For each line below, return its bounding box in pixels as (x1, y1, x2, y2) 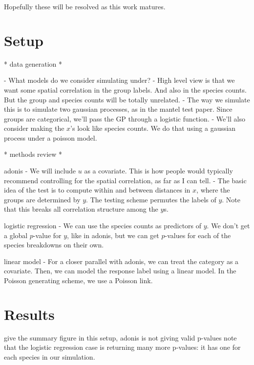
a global (4, 230, 28, 240)
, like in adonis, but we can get (67, 230, 159, 240)
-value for (33, 230, 62, 240)
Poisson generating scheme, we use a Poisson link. (4, 275, 153, 285)
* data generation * (4, 58, 63, 69)
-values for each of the (165, 230, 231, 240)
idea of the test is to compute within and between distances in (4, 185, 190, 195)
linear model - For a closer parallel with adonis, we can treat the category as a (4, 256, 239, 266)
